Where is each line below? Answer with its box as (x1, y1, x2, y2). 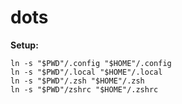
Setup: (10, 39, 39, 51)
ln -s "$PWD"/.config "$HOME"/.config (10, 58, 172, 68)
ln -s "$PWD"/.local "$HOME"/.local (10, 67, 163, 77)
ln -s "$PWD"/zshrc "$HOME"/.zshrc (10, 84, 159, 95)
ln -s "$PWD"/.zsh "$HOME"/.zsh (10, 76, 145, 86)
